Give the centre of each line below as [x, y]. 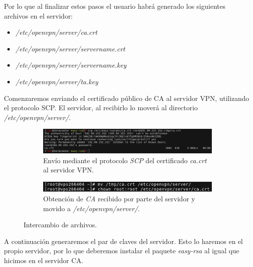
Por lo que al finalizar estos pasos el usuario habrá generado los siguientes [115, 6]
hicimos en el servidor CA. [44, 260]
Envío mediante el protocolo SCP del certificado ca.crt [125, 160]
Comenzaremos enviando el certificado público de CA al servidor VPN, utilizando [126, 98]
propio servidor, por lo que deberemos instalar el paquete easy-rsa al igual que [122, 251]
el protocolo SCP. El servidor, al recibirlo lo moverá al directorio [101, 108]
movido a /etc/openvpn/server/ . [91, 208]
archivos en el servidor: [38, 15]
